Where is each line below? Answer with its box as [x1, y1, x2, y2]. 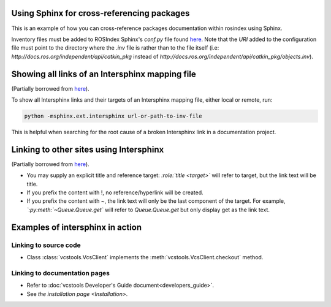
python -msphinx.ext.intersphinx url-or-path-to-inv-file [24, 112, 202, 119]
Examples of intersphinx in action [11, 222, 142, 232]
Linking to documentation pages [11, 268, 110, 277]
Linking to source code [11, 241, 81, 249]
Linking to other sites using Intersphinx [11, 144, 164, 154]
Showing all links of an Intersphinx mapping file [11, 69, 196, 79]
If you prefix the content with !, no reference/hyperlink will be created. [26, 189, 204, 196]
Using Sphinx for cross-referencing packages [11, 8, 190, 18]
